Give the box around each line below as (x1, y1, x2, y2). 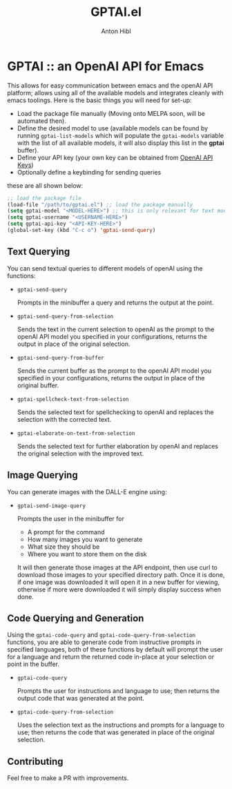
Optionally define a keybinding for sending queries (17, 168, 162, 176)
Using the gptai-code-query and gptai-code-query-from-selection (7, 631, 196, 639)
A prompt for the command (27, 527, 105, 536)
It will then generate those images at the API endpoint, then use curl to (17, 563, 218, 572)
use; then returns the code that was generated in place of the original (17, 728, 215, 737)
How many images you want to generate (27, 535, 143, 543)
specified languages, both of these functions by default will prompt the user (7, 645, 223, 654)
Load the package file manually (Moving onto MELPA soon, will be (17, 109, 206, 117)
